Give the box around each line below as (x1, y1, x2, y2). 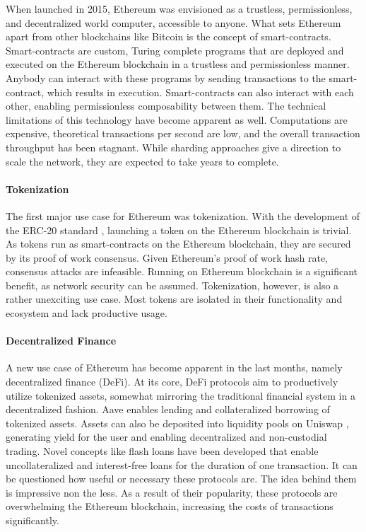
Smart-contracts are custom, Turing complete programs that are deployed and (6, 42, 344, 57)
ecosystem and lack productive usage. (6, 306, 167, 320)
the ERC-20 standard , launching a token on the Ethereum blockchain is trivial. (6, 222, 352, 237)
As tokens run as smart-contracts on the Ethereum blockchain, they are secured (6, 236, 351, 251)
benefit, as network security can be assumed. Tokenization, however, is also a (6, 277, 339, 292)
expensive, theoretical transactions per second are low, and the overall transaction (6, 126, 360, 141)
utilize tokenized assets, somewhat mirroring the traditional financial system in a (6, 388, 355, 403)
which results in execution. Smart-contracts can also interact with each (47, 84, 354, 99)
